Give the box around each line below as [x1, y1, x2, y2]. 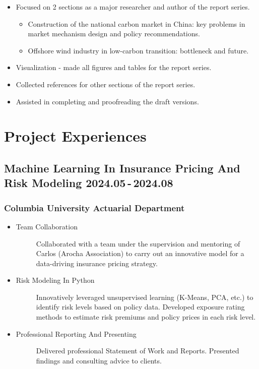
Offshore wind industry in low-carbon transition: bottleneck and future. [28, 45, 249, 55]
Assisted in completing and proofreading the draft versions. [16, 96, 199, 106]
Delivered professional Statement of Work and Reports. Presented [36, 345, 239, 356]
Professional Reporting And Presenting [16, 328, 137, 339]
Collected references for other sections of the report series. [16, 79, 196, 89]
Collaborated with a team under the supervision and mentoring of [36, 238, 240, 249]
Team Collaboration [16, 221, 78, 231]
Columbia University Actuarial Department [4, 201, 185, 214]
